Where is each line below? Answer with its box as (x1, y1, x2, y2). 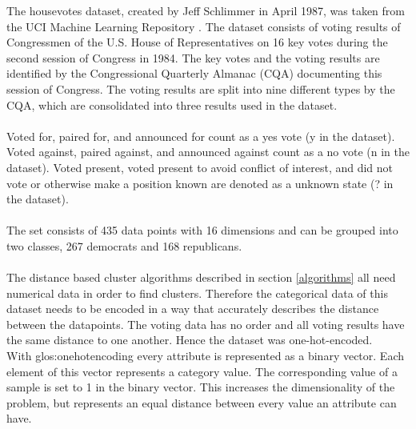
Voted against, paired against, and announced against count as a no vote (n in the (6, 143, 410, 160)
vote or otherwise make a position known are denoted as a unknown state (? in (6, 174, 394, 191)
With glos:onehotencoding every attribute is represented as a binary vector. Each (6, 347, 404, 364)
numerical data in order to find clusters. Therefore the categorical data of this (6, 284, 388, 301)
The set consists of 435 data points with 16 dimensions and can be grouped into (6, 222, 398, 239)
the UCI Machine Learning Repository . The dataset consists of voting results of (6, 18, 401, 34)
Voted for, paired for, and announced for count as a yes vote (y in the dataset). (6, 127, 395, 144)
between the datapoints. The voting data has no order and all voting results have (6, 315, 405, 332)
